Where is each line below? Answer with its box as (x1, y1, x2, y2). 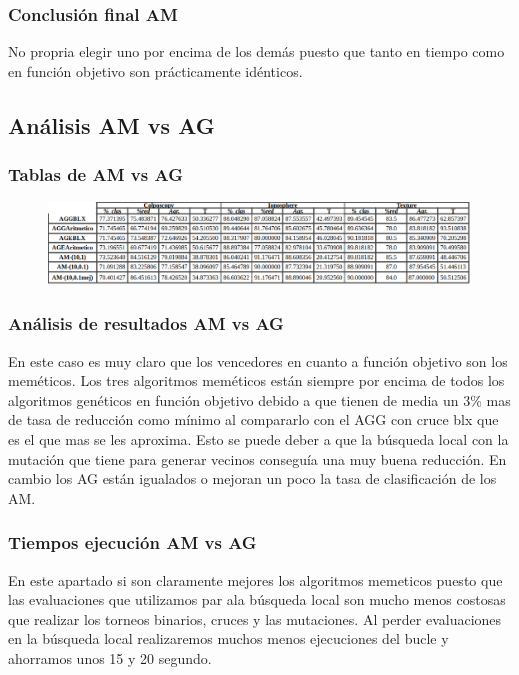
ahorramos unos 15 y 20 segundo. (8, 647, 212, 668)
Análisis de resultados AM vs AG (8, 311, 284, 336)
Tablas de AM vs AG (8, 162, 183, 187)
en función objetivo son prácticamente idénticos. (8, 60, 303, 81)
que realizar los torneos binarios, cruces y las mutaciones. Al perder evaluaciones (8, 608, 502, 629)
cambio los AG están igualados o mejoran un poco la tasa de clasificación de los (8, 468, 497, 489)
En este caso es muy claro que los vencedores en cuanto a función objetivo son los (8, 350, 508, 371)
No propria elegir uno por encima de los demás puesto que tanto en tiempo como (8, 41, 505, 62)
